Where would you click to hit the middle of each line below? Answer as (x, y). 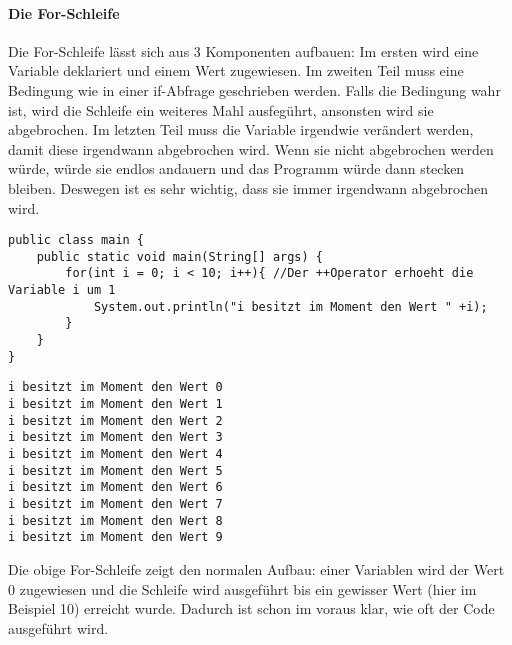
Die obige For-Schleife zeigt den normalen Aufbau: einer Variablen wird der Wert (256, 568)
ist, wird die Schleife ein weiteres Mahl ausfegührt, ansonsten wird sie (221, 109)
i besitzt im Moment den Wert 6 (115, 487)
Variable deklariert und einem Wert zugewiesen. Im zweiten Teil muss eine (236, 70)
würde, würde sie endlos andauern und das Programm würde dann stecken (236, 168)
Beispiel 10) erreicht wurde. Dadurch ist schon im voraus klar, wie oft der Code (251, 608)
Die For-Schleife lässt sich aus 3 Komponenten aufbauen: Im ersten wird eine (243, 50)
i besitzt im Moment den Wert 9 (115, 537)
